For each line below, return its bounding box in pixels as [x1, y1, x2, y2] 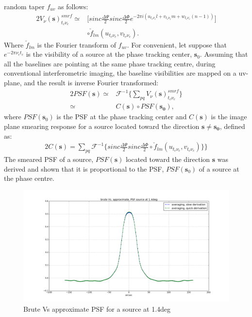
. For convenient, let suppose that [127, 39, 227, 49]
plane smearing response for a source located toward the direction [4, 121, 200, 131]
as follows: [58, 1, 88, 11]
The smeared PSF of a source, [4, 154, 94, 164]
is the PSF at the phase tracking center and [56, 111, 187, 122]
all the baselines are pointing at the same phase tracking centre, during [4, 58, 216, 68]
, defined [219, 121, 245, 131]
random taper [4, 1, 45, 11]
